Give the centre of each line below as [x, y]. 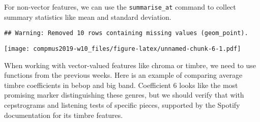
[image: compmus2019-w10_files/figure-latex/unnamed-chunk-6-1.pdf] [123, 49]
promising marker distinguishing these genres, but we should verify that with [124, 95]
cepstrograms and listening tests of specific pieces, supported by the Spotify [122, 104]
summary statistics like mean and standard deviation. [88, 17]
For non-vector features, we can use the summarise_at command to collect [120, 7]
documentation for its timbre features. [64, 115]
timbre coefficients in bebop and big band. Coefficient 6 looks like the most [121, 85]
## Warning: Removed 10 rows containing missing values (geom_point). [126, 33]
